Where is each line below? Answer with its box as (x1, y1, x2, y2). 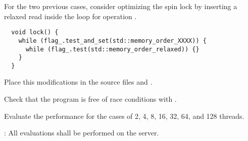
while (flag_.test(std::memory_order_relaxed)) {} (25, 45, 200, 53)
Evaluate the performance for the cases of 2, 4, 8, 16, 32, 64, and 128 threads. (4, 110, 244, 121)
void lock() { (11, 29, 59, 36)
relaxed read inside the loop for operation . (4, 11, 137, 21)
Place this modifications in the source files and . (4, 77, 153, 87)
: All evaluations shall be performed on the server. (4, 127, 159, 138)
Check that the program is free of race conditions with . (4, 94, 177, 104)
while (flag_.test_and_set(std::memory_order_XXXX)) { (18, 37, 207, 44)
